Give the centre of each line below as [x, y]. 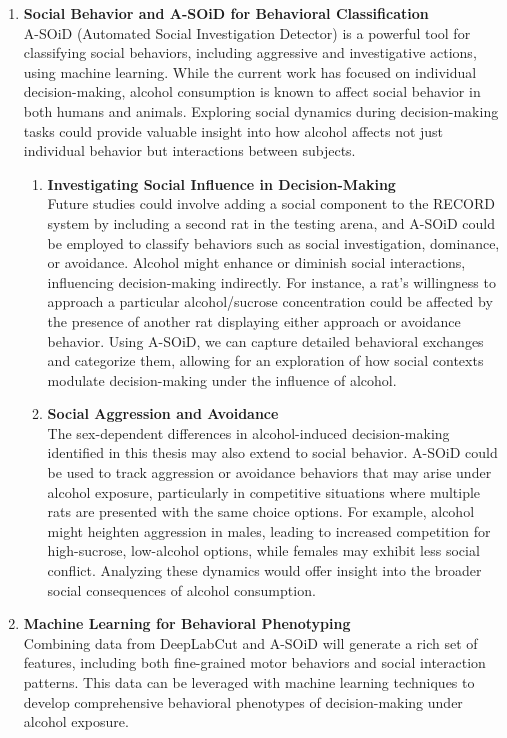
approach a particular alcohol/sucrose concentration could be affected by [270, 301]
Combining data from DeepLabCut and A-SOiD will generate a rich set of [250, 642]
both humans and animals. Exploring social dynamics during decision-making [261, 110]
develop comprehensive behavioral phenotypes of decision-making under [243, 701]
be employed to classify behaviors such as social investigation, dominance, [273, 242]
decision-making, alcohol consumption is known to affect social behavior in [252, 91]
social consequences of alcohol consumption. [181, 589]
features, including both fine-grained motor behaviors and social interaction [254, 662]
